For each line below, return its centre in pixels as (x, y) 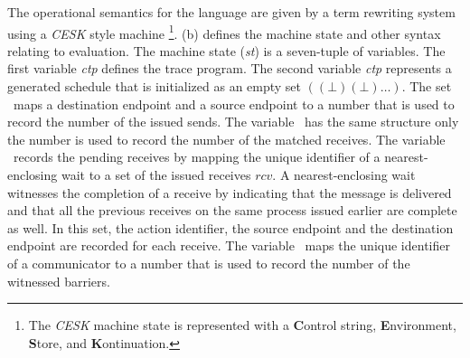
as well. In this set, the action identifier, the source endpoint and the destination (230, 227)
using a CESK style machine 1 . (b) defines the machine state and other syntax (224, 32)
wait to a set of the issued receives (156, 174)
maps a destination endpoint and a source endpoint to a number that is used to (234, 104)
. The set (427, 86)
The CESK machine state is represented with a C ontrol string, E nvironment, (242, 325)
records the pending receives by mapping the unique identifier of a (197, 157)
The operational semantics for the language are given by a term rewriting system (231, 12)
